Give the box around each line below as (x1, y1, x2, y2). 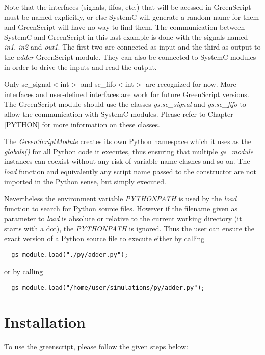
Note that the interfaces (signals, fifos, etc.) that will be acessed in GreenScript (4, 2, 251, 12)
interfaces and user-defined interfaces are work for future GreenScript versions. (4, 88, 249, 99)
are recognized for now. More (145, 79, 236, 89)
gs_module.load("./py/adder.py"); (11, 251, 128, 259)
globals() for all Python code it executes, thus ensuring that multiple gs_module (4, 146, 254, 156)
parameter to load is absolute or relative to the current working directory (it (4, 213, 242, 224)
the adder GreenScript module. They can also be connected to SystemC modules (4, 51, 256, 62)
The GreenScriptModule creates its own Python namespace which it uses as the (4, 136, 251, 147)
